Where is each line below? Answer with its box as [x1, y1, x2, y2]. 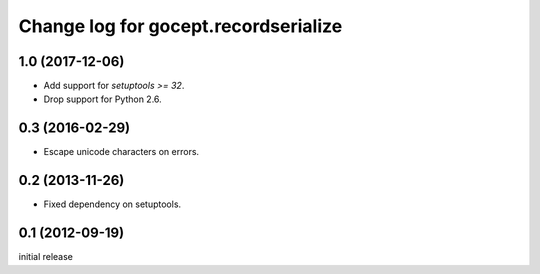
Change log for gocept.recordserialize [18, 15, 343, 37]
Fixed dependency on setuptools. [43, 198, 182, 210]
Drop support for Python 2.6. [43, 93, 162, 105]
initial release [18, 251, 74, 263]
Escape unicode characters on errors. [43, 146, 200, 158]
